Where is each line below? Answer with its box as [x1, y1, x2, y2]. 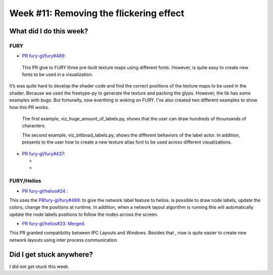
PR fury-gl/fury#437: [22, 151, 66, 157]
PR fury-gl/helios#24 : [22, 188, 68, 194]
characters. [22, 123, 46, 129]
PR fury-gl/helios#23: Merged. [22, 220, 85, 227]
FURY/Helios [9, 177, 41, 185]
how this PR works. [9, 104, 50, 110]
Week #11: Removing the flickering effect [9, 8, 185, 19]
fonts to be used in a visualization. [22, 71, 94, 78]
